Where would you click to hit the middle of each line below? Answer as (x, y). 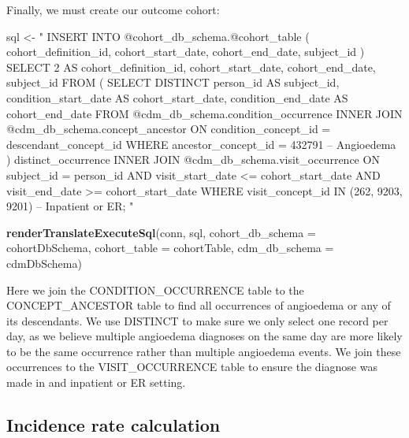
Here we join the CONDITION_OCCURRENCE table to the (155, 290)
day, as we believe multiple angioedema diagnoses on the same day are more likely (204, 336)
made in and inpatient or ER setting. (96, 382)
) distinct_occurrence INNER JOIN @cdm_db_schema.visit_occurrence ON (193, 160)
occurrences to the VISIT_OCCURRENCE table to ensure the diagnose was (192, 367)
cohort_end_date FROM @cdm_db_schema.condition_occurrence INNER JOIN (204, 113)
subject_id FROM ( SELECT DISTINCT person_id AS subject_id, (173, 82)
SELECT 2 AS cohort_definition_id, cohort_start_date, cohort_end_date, (191, 67)
